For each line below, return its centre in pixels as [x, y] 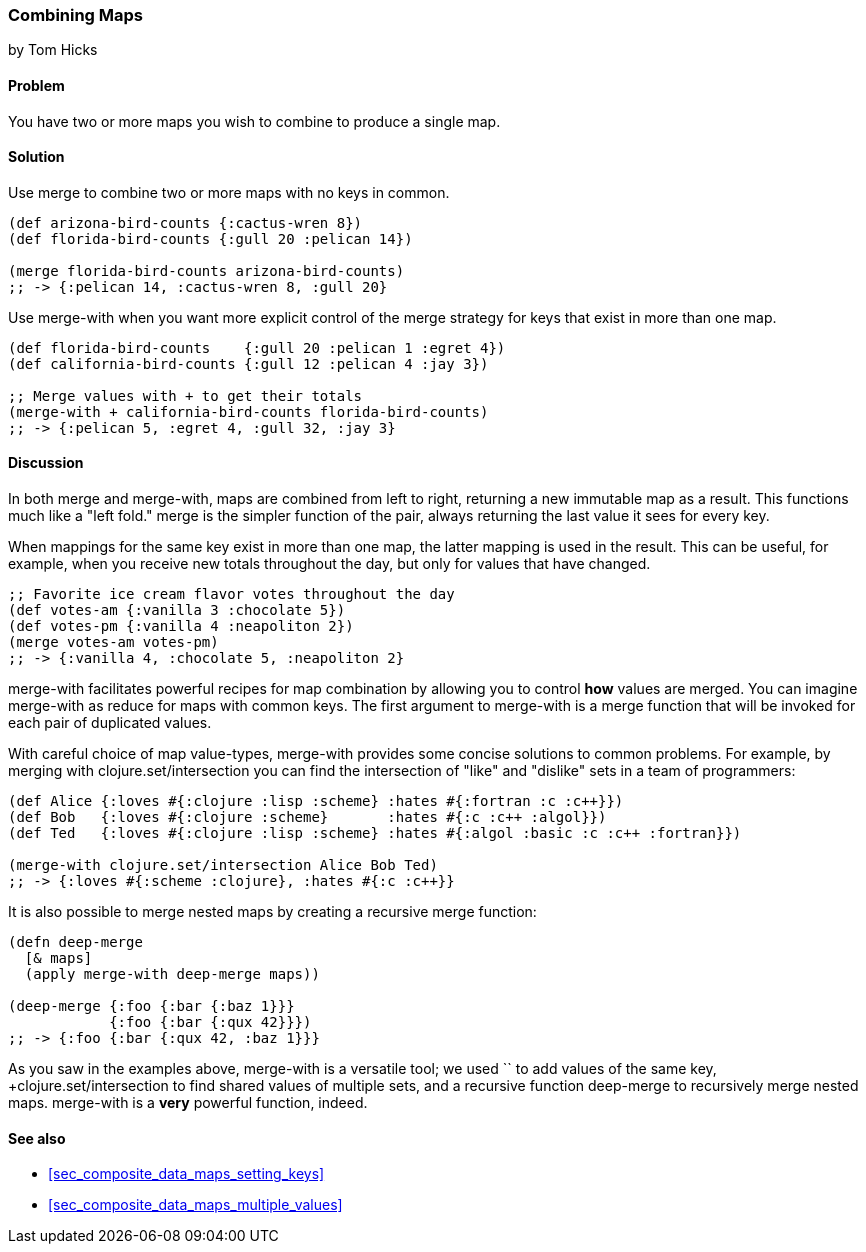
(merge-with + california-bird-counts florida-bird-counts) [248, 411]
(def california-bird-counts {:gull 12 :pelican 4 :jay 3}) [248, 363]
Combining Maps [76, 15]
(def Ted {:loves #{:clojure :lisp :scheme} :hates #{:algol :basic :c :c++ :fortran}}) [375, 833]
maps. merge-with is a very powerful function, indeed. [188, 1103]
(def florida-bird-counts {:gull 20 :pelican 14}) [210, 238]
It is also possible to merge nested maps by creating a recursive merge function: [272, 912]
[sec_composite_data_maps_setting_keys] [186, 1174]
